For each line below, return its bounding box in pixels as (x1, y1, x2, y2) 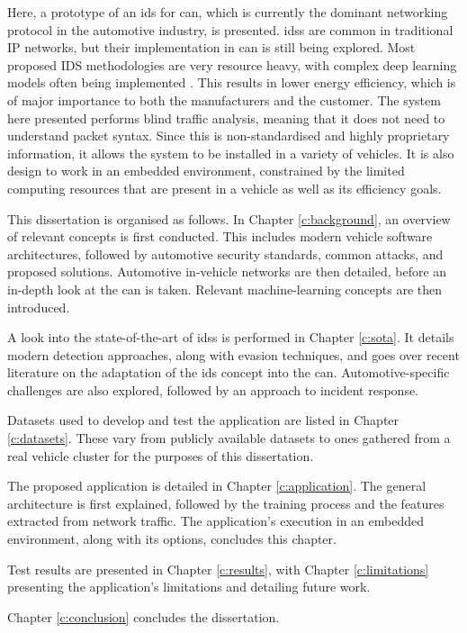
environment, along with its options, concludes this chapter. (7, 529, 337, 548)
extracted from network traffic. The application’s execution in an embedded (7, 511, 425, 530)
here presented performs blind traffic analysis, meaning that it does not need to (7, 108, 445, 127)
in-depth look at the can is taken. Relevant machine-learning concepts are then (7, 279, 443, 298)
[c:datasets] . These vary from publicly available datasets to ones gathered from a (7, 429, 451, 448)
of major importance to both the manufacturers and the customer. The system (7, 90, 441, 109)
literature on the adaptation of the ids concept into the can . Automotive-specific (7, 363, 450, 382)
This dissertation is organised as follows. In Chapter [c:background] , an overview (7, 209, 451, 228)
